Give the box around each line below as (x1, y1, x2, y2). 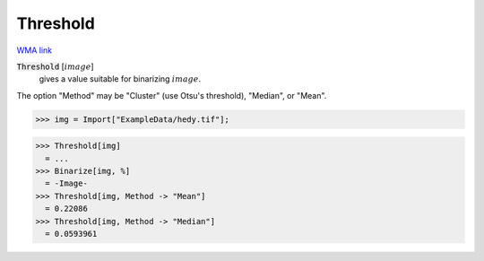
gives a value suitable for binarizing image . (39, 74, 202, 84)
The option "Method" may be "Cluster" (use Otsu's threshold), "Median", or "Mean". (16, 90, 327, 100)
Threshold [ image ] (16, 61, 94, 72)
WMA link (16, 45, 53, 56)
